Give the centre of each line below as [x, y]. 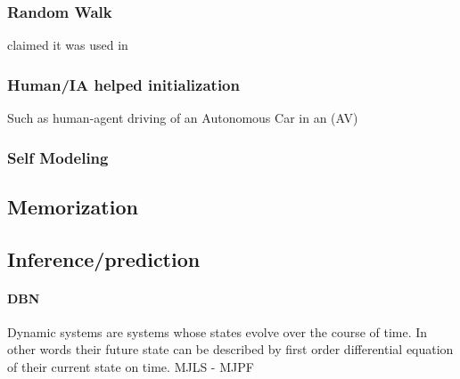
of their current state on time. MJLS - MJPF [131, 367]
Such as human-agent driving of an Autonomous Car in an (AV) [183, 118]
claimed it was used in [68, 45]
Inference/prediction [104, 258]
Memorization [73, 206]
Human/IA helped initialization [123, 84]
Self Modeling [58, 157]
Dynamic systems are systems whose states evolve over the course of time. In [218, 331]
